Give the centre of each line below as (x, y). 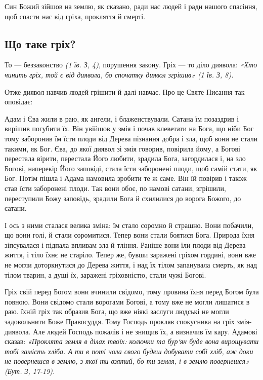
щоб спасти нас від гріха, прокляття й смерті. (75, 16)
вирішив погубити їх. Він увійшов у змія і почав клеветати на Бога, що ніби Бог (129, 128)
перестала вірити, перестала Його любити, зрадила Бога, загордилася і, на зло (125, 158)
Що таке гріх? (40, 43)
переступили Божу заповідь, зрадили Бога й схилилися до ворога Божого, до (123, 198)
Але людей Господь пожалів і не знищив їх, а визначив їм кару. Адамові (145, 331)
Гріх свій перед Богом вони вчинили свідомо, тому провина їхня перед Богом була (132, 292)
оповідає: (19, 102)
